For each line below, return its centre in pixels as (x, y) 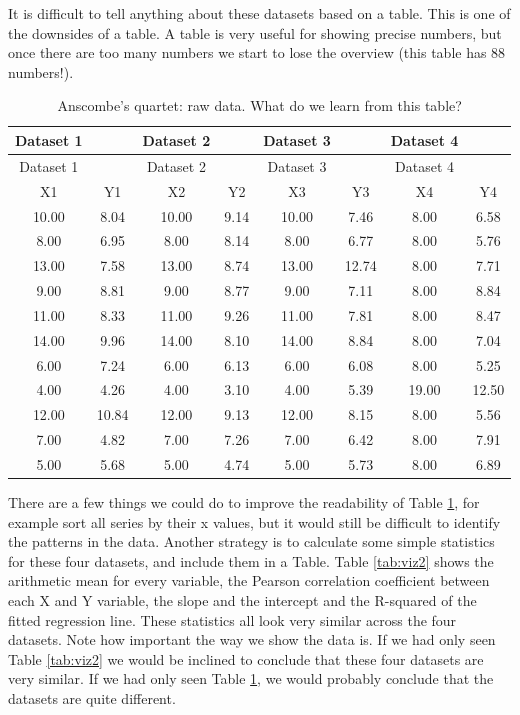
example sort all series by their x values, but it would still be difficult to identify (254, 521)
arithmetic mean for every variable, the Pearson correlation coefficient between (249, 580)
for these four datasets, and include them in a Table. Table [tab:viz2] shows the (251, 560)
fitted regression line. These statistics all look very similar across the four (232, 619)
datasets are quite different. (92, 697)
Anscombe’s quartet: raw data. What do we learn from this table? (259, 105)
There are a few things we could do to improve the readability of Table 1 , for (244, 502)
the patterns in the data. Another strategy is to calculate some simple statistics (251, 541)
